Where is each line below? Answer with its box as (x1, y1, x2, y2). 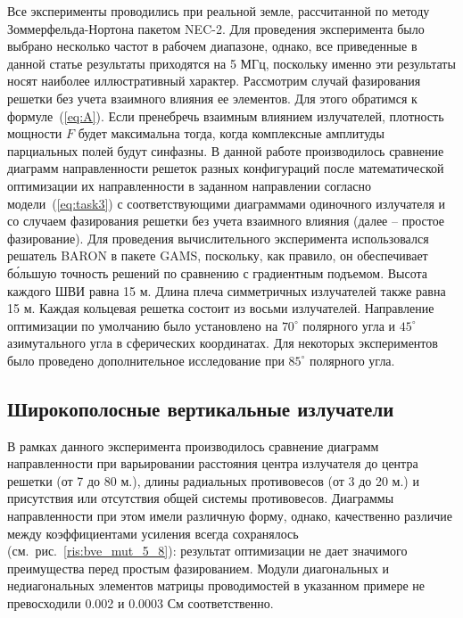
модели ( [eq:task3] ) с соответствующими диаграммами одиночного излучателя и (7, 194, 446, 212)
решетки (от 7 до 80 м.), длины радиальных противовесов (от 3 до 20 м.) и (7, 471, 419, 490)
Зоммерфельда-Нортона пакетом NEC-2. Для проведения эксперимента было (7, 19, 425, 37)
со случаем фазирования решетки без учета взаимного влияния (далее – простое (7, 211, 445, 230)
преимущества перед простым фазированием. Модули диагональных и (7, 558, 390, 577)
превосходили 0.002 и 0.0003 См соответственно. (7, 594, 274, 613)
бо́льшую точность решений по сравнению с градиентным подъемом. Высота (7, 263, 428, 282)
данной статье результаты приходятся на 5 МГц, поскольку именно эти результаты (7, 54, 456, 72)
